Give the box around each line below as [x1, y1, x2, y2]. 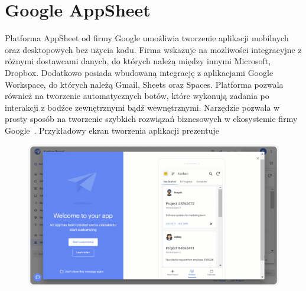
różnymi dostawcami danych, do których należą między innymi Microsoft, [5, 55, 271, 67]
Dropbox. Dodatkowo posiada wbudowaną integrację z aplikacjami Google [5, 66, 274, 78]
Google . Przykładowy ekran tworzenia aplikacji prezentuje [5, 124, 219, 136]
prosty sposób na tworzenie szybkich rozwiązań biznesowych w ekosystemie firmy [5, 113, 298, 125]
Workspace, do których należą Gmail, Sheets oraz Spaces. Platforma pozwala [5, 78, 284, 90]
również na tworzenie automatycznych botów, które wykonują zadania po [5, 90, 269, 102]
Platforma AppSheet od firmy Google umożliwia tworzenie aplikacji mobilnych [5, 32, 289, 44]
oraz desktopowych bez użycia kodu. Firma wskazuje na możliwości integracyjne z [5, 43, 302, 55]
